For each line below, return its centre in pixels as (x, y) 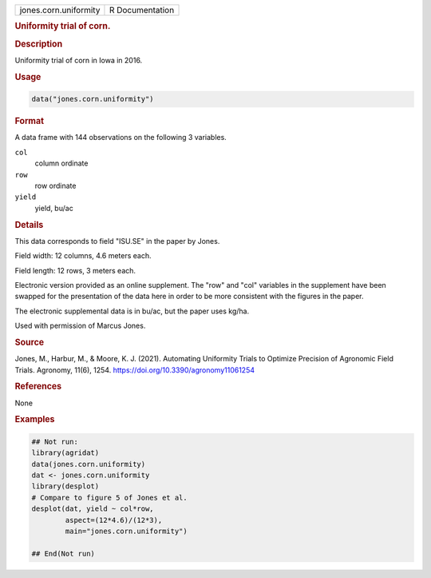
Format (29, 122)
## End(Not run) (63, 553)
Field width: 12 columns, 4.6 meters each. (83, 256)
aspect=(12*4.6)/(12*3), (114, 520)
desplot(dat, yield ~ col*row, (93, 509)
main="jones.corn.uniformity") (126, 531)
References (38, 386)
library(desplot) (65, 486)
